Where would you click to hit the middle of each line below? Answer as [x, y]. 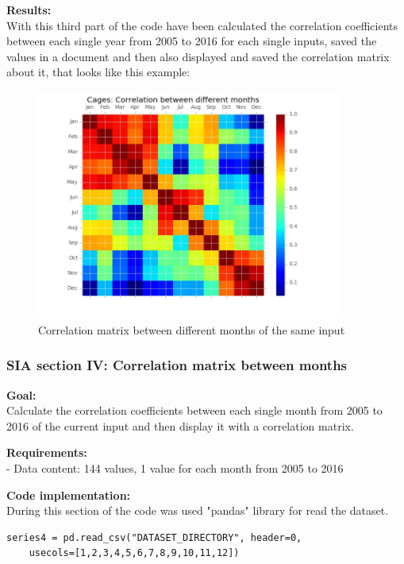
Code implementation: [69, 494]
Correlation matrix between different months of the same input [192, 329]
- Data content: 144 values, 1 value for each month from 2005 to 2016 [175, 467]
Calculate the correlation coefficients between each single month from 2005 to [194, 410]
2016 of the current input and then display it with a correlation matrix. [180, 425]
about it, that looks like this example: [98, 72]
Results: [29, 10]
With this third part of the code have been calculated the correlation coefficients [202, 25]
